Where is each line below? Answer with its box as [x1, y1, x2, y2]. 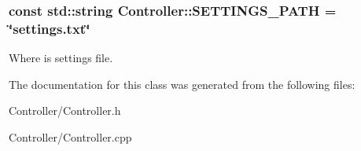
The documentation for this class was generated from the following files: [9, 75, 355, 92]
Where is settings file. [9, 50, 113, 66]
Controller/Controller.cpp [9, 128, 132, 145]
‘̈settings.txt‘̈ [9, 18, 90, 38]
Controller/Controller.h [9, 102, 121, 119]
